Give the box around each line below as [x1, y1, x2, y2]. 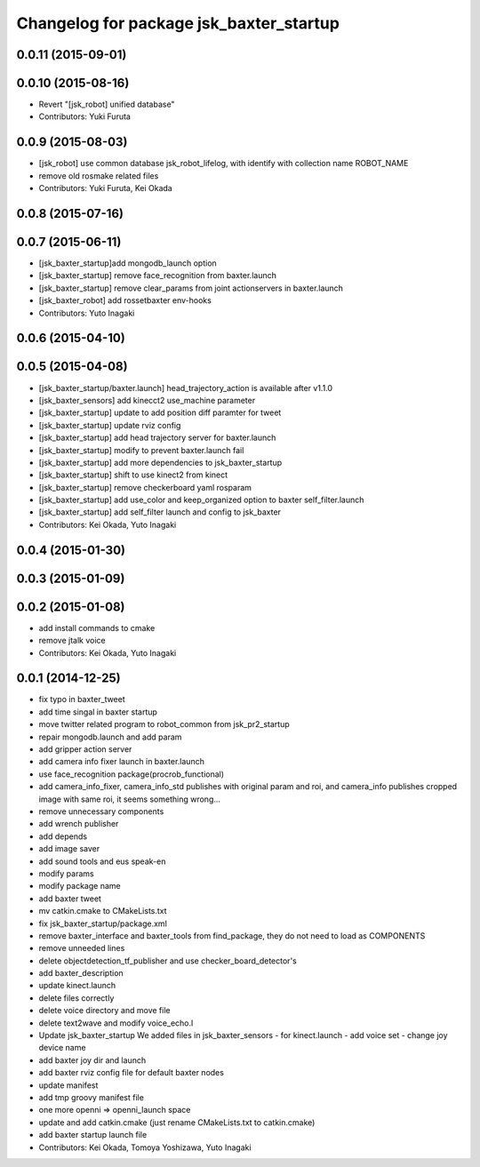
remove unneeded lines [38, 943, 125, 954]
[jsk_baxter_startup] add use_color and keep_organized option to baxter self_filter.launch [38, 494, 364, 506]
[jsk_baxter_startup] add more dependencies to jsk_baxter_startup [38, 457, 283, 468]
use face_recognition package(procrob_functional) [38, 769, 225, 779]
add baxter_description [38, 968, 124, 979]
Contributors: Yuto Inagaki [38, 308, 135, 318]
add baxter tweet [38, 893, 102, 904]
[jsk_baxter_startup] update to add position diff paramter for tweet [38, 407, 282, 418]
